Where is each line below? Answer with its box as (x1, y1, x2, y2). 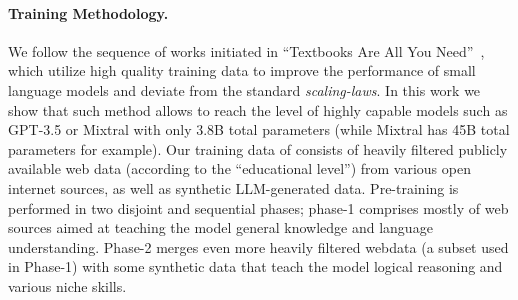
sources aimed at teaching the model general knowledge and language (8, 217, 433, 238)
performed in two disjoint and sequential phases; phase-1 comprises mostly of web (8, 197, 509, 218)
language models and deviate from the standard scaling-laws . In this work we (8, 79, 481, 100)
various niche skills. (8, 275, 127, 296)
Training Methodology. (8, 2, 169, 23)
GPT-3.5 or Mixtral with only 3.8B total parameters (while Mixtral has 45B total (8, 119, 510, 140)
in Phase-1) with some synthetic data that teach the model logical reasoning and (8, 256, 503, 277)
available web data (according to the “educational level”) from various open (8, 158, 471, 179)
